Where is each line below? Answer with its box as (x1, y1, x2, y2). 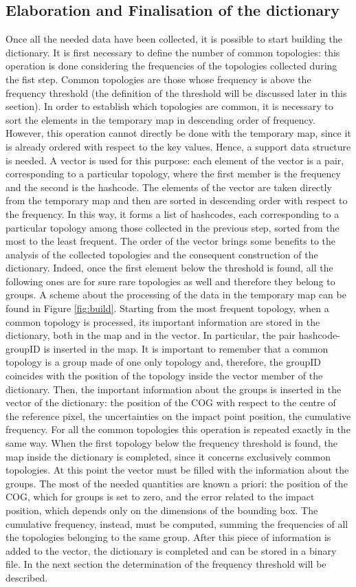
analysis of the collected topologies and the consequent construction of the (5, 247, 318, 261)
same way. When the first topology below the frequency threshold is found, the (5, 436, 338, 450)
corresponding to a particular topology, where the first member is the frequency (5, 166, 341, 181)
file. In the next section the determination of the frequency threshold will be (5, 557, 326, 571)
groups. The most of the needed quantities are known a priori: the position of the (5, 476, 348, 490)
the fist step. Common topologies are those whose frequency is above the (5, 71, 311, 86)
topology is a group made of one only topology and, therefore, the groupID (5, 355, 321, 369)
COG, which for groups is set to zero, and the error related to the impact (5, 489, 315, 504)
